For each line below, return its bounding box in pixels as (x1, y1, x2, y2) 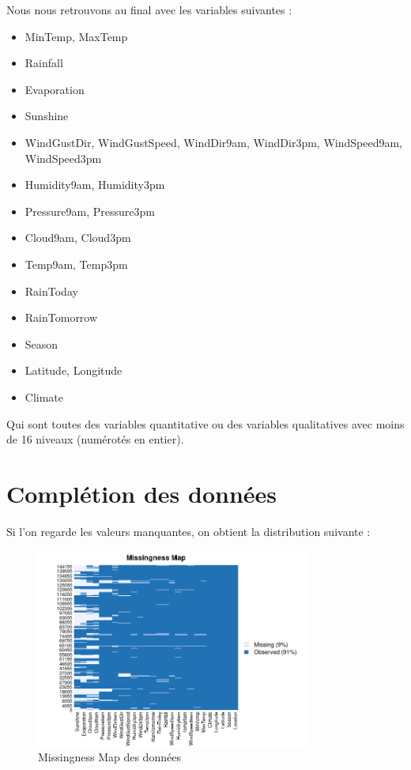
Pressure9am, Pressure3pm (25, 202, 155, 219)
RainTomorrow (25, 309, 98, 326)
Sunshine (25, 108, 69, 124)
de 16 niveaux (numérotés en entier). (6, 431, 184, 447)
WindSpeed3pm (25, 149, 102, 166)
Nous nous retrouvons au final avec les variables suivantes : (6, 2, 292, 17)
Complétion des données (6, 477, 277, 509)
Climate (25, 388, 64, 405)
